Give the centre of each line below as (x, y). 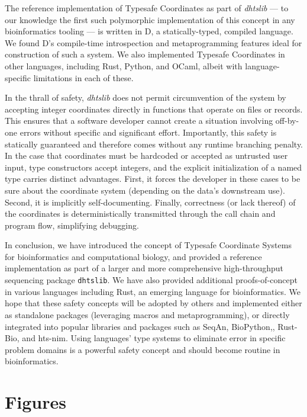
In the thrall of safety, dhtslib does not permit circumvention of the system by (146, 97)
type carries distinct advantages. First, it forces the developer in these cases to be (153, 179)
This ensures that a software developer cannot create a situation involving (139, 121)
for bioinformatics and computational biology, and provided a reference (133, 256)
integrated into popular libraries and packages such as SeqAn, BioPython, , (140, 326)
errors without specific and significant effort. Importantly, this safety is (148, 132)
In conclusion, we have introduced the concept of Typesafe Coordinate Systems (148, 245)
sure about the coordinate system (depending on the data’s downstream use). (145, 190)
